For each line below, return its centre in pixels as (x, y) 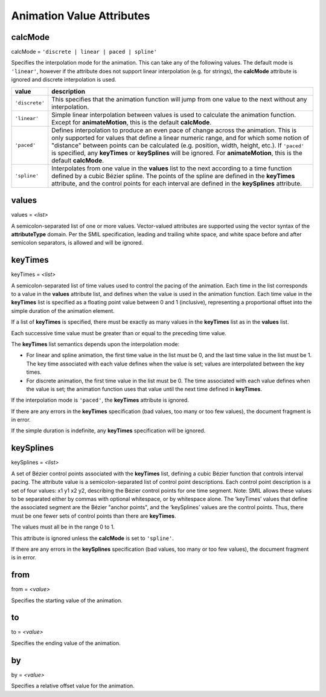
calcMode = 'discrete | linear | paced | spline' (84, 52)
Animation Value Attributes (81, 16)
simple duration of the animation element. (63, 310)
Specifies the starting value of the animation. (67, 600)
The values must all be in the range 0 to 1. (63, 527)
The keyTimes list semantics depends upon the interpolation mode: (95, 344)
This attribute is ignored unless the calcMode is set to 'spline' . (93, 538)
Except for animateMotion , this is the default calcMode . (132, 122)
